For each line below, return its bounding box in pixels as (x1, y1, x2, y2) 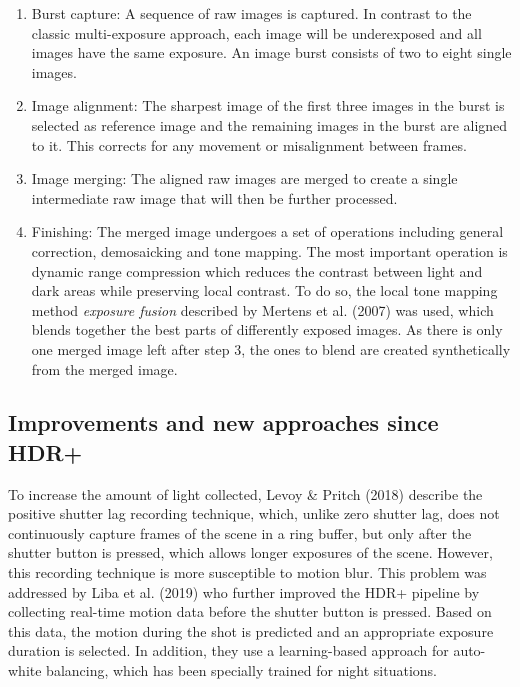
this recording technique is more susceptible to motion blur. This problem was (8, 562, 487, 583)
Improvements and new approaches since (8, 407, 439, 438)
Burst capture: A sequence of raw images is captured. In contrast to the (31, 3, 472, 23)
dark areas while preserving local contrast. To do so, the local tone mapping (31, 280, 498, 301)
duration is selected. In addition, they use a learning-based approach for (8, 640, 449, 661)
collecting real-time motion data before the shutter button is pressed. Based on (8, 601, 492, 622)
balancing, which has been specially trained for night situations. (46, 660, 437, 681)
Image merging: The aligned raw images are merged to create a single (31, 168, 458, 189)
